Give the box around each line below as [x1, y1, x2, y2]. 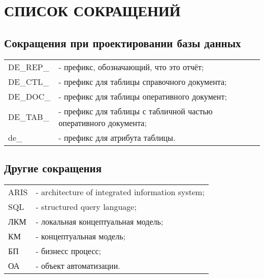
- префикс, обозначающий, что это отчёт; [58, 60, 204, 73]
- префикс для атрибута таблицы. [58, 131, 176, 143]
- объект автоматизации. [36, 259, 120, 271]
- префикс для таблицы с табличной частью [58, 105, 213, 117]
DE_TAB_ [8, 111, 49, 123]
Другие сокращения [4, 160, 102, 175]
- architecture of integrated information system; [36, 186, 205, 198]
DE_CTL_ [8, 75, 49, 87]
